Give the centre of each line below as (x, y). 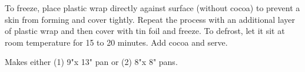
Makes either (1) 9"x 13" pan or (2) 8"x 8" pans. (91, 62)
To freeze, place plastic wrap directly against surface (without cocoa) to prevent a (152, 8)
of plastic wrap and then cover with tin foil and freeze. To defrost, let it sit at (145, 31)
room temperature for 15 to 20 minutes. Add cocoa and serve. (116, 42)
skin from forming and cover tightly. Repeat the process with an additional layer (150, 19)
